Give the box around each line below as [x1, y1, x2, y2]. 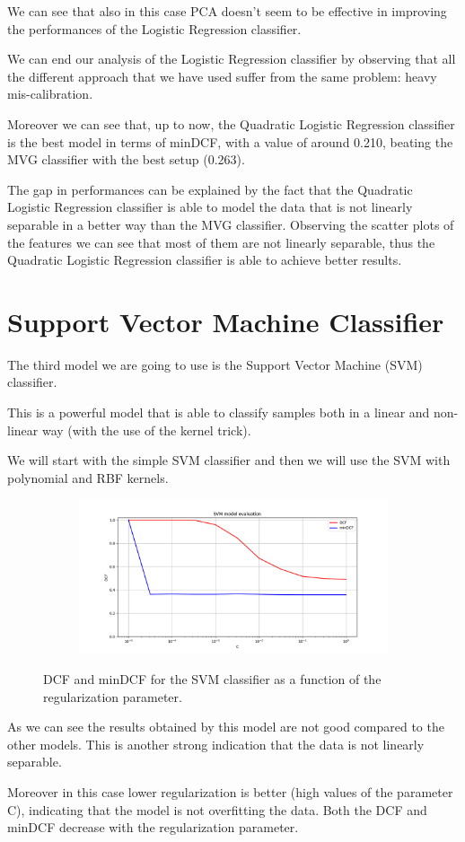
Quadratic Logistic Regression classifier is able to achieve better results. [7, 250, 402, 269]
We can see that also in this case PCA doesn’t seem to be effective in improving [7, 2, 447, 20]
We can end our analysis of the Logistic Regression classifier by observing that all [7, 49, 456, 68]
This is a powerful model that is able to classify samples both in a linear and [7, 403, 430, 422]
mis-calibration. [7, 84, 93, 103]
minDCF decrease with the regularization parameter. [7, 818, 299, 837]
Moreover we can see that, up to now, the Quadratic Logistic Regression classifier [7, 114, 455, 133]
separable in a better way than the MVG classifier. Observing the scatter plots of [7, 215, 454, 233]
